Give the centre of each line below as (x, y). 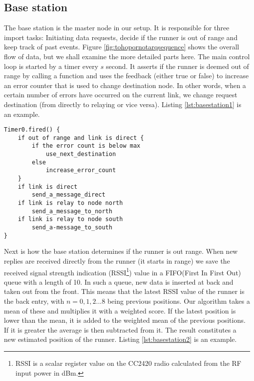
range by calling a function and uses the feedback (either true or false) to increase (126, 76)
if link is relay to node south (70, 219)
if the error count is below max (86, 146)
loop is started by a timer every (51, 66)
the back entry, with (34, 301)
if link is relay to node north (70, 203)
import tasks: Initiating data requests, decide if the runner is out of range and (121, 37)
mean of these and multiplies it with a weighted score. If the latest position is (120, 310)
